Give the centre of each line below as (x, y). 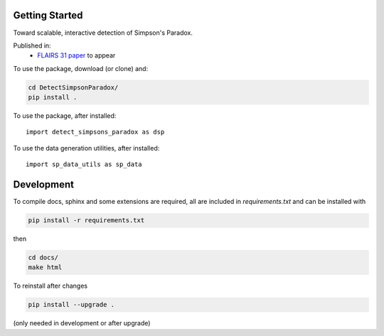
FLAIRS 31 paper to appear (76, 55)
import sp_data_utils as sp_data (84, 164)
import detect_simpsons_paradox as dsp (95, 132)
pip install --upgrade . (71, 305)
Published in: (32, 45)
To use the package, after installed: (65, 116)
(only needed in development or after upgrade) (82, 323)
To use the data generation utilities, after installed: (86, 148)
